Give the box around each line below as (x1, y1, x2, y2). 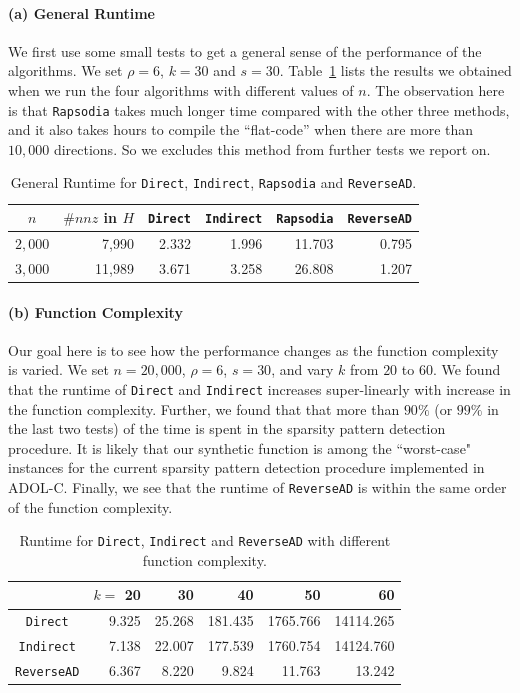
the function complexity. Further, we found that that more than (8, 398, 400, 419)
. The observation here (366, 79, 505, 100)
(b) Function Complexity (8, 301, 183, 322)
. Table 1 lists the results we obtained (279, 60, 512, 81)
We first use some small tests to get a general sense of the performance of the (8, 40, 482, 61)
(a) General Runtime (8, 2, 155, 23)
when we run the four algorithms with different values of (8, 79, 354, 100)
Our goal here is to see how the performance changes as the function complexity (8, 339, 499, 360)
